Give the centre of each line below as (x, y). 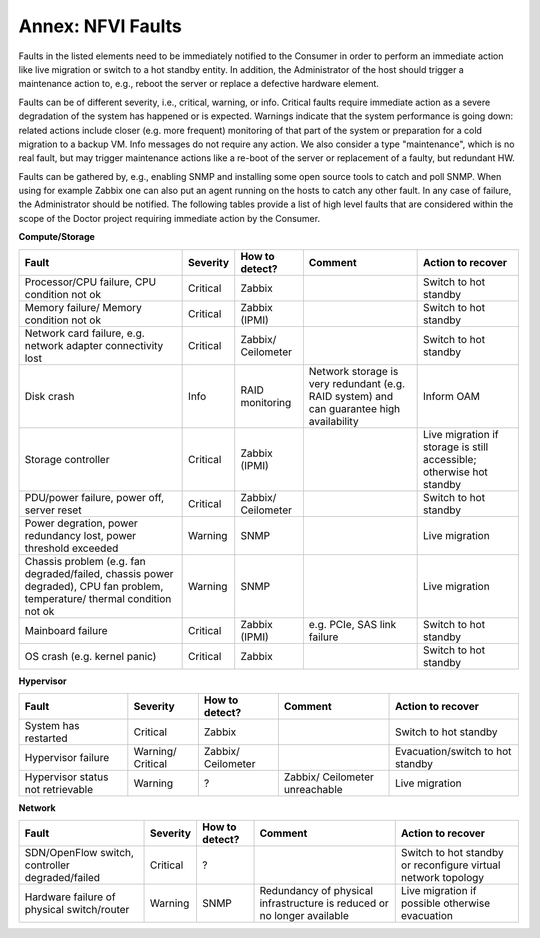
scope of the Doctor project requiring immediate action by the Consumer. (169, 218)
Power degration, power (81, 523)
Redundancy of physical (316, 891)
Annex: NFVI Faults (100, 26)
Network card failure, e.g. (84, 333)
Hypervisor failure (67, 758)
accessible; (450, 459)
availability (333, 421)
